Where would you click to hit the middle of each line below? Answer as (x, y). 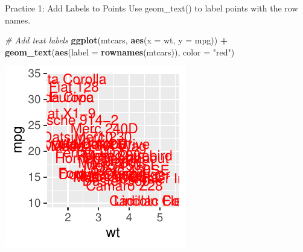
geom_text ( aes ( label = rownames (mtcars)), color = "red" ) (120, 52)
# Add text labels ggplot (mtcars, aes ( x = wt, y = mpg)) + (116, 40)
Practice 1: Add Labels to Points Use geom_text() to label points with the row (151, 8)
